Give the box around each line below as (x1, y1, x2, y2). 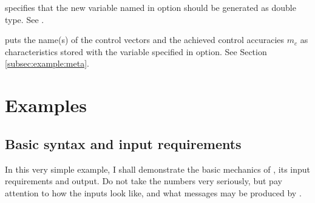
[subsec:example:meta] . (5, 57, 89, 70)
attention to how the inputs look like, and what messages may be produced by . (5, 186, 302, 199)
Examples (5, 93, 87, 118)
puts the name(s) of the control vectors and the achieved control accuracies (5, 33, 285, 46)
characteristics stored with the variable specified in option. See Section (5, 45, 267, 58)
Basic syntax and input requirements (5, 134, 242, 153)
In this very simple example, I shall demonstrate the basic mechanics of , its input (5, 162, 311, 175)
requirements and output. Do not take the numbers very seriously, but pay (5, 175, 282, 187)
